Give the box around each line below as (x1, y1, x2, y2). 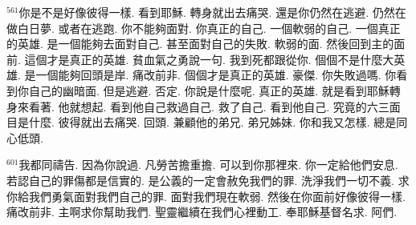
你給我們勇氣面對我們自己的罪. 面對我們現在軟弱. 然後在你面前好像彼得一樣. (6, 187, 406, 204)
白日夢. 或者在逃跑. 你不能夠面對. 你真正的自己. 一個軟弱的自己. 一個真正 (17, 19, 401, 36)
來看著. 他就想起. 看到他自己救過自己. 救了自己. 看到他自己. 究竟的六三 (17, 98, 389, 115)
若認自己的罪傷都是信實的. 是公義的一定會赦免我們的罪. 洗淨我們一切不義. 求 (6, 171, 410, 188)
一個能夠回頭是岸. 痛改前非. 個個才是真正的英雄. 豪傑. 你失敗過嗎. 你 (35, 66, 397, 83)
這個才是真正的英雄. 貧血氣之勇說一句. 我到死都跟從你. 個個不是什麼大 (24, 50, 394, 67)
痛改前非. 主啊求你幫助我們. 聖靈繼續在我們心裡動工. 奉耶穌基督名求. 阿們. (6, 203, 398, 220)
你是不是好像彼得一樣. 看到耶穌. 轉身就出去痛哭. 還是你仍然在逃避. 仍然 (18, 4, 395, 20)
